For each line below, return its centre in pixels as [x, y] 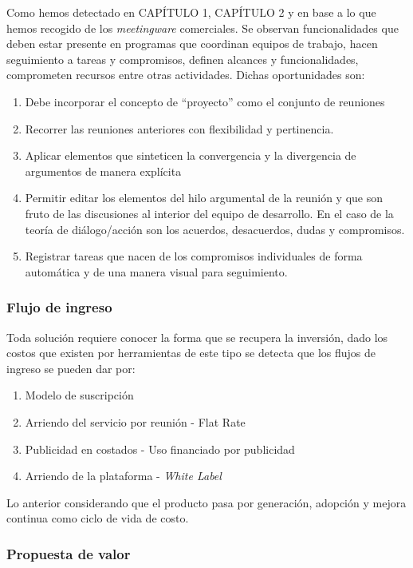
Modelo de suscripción [79, 395]
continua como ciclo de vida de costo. [98, 518]
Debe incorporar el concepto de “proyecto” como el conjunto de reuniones [205, 101]
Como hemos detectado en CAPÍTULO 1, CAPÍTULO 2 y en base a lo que [191, 12]
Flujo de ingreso [59, 307]
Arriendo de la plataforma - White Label [123, 476]
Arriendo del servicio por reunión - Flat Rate [135, 421]
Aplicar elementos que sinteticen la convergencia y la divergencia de [191, 155]
